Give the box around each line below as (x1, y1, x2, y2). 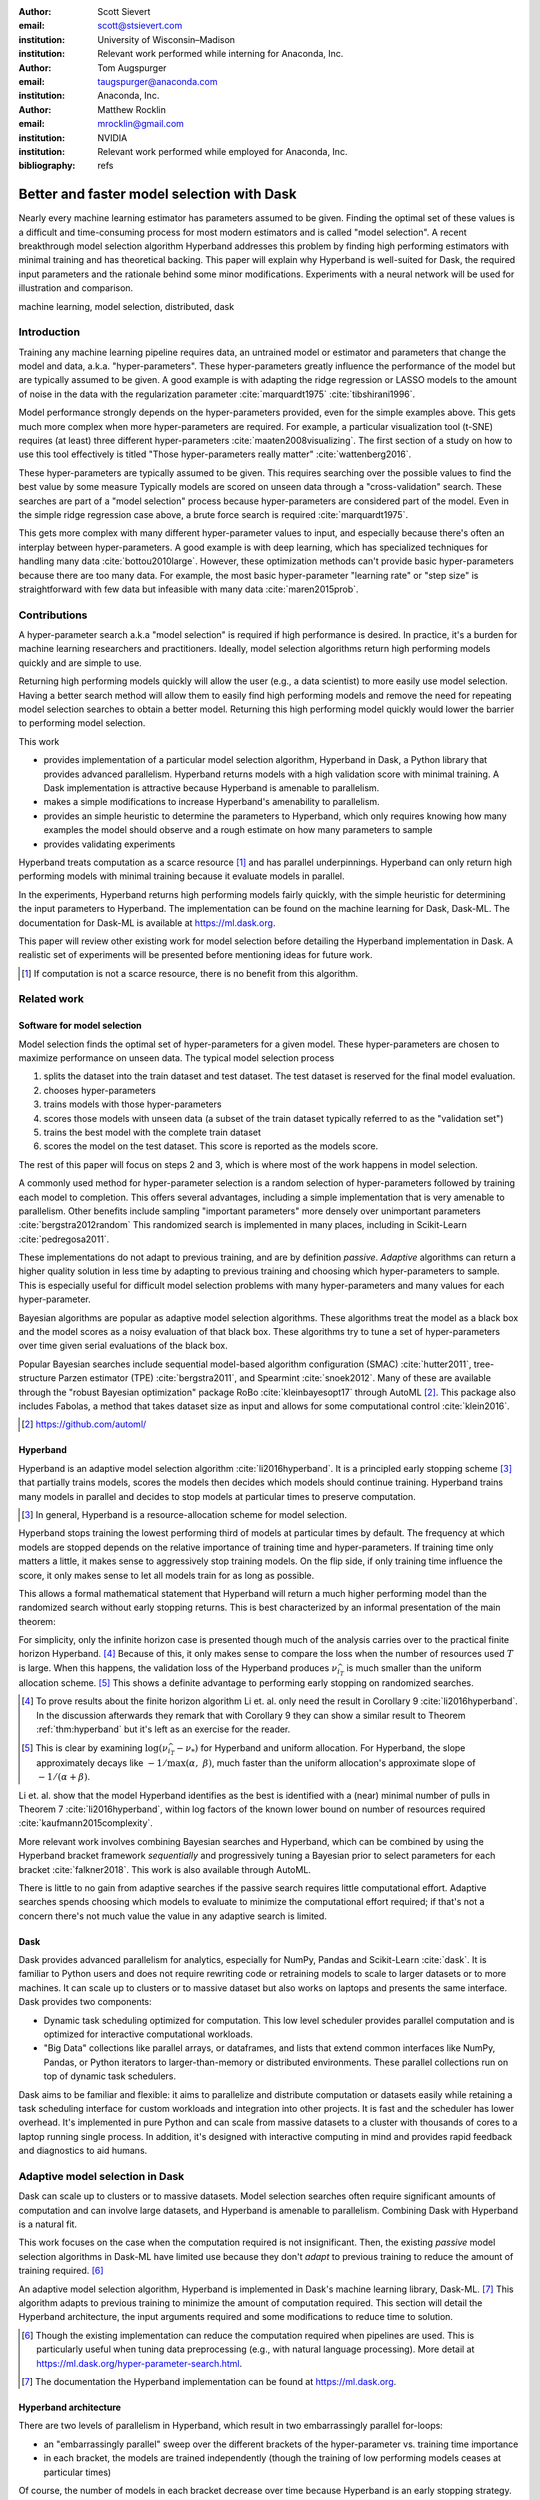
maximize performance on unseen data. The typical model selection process (18, 1052, 335, 1064)
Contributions (18, 608, 88, 622)
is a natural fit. (18, 2218, 78, 2230)
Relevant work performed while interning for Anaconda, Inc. (97, 48, 344, 60)
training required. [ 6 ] (18, 2265, 104, 2277)
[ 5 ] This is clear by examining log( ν (21, 1741, 169, 1754)
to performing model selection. (18, 717, 146, 729)
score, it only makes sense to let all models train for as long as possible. (18, 1569, 315, 1581)
